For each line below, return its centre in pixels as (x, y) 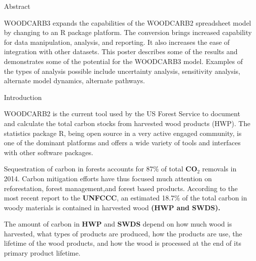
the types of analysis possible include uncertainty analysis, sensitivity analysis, (122, 71)
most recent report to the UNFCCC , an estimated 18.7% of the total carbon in (126, 198)
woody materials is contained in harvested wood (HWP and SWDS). (112, 207)
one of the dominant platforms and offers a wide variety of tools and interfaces (122, 143)
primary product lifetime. (42, 253)
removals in (219, 169)
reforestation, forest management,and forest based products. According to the (121, 188)
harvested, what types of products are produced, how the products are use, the (123, 233)
